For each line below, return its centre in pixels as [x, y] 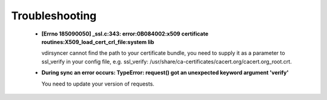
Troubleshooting [54, 16]
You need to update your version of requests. [98, 84]
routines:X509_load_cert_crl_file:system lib [98, 42]
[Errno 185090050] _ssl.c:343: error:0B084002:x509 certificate [125, 34]
